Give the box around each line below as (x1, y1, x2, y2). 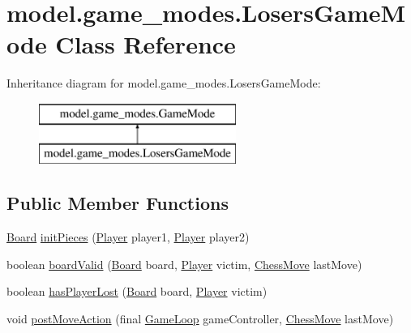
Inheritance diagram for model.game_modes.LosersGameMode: (6, 75, 321, 92)
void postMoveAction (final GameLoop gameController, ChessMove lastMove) (6, 310, 394, 327)
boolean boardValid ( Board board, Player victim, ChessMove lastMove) (6, 255, 362, 272)
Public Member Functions (6, 190, 229, 216)
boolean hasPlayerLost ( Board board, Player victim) (6, 283, 268, 300)
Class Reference (55, 28, 236, 61)
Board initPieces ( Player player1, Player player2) (6, 228, 250, 245)
